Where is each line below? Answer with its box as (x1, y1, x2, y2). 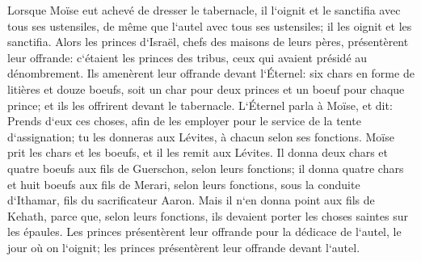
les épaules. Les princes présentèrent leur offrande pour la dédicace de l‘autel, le (7, 223, 402, 240)
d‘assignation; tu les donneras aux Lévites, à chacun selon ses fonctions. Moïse (7, 128, 394, 145)
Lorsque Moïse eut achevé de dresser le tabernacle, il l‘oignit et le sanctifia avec (7, 2, 401, 18)
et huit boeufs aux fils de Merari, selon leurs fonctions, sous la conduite (7, 175, 360, 192)
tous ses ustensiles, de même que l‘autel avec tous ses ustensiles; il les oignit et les (7, 17, 412, 34)
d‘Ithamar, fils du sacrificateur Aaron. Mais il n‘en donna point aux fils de (7, 192, 375, 208)
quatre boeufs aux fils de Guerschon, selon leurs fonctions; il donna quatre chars (7, 159, 404, 176)
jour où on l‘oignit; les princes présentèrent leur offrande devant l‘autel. (7, 238, 360, 255)
